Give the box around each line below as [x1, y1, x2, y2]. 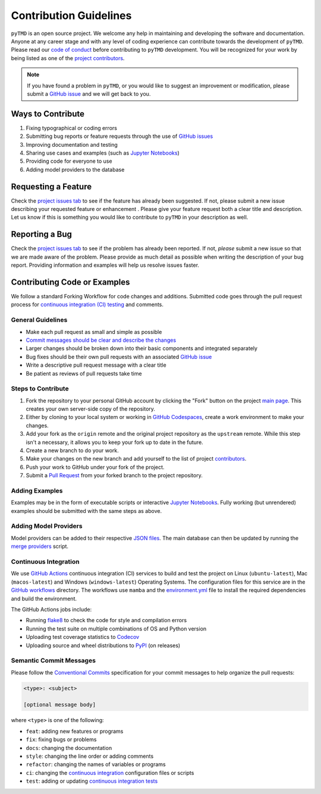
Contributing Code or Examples [11, 277, 130, 287]
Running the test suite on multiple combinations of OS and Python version [26, 625, 207, 632]
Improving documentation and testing [26, 141, 118, 148]
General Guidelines [11, 316, 68, 324]
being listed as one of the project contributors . [11, 54, 125, 62]
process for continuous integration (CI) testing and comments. [11, 301, 163, 308]
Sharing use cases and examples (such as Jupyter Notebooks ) [26, 149, 180, 156]
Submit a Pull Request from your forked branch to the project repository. [26, 472, 203, 479]
